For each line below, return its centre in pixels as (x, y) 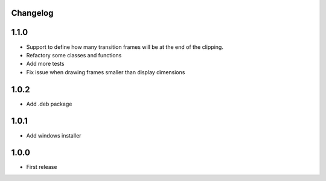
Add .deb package (49, 104)
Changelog (32, 13)
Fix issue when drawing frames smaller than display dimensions (106, 72)
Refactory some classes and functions (74, 55)
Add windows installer (54, 135)
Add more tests (45, 64)
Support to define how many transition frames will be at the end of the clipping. (125, 47)
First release (42, 167)
